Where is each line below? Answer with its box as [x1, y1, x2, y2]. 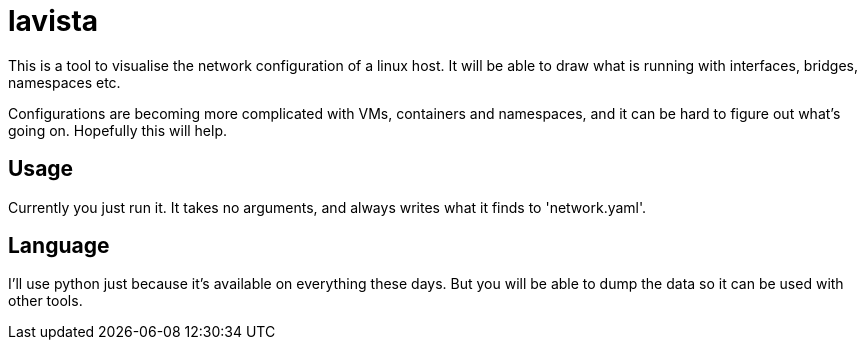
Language [8, 233, 110, 259]
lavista [8, 4, 99, 38]
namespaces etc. [8, 73, 121, 91]
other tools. [8, 292, 83, 310]
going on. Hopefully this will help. [8, 121, 228, 139]
